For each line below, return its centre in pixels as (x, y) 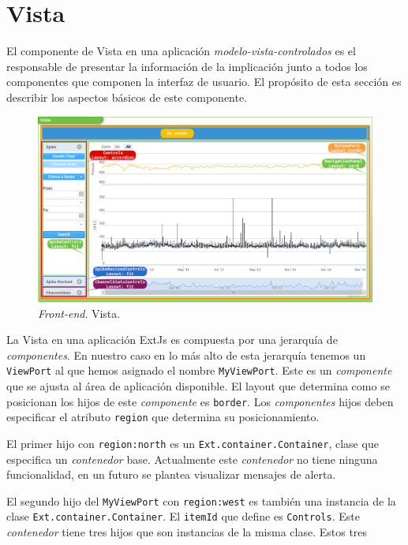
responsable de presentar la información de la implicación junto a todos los (187, 66)
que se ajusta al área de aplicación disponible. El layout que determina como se (198, 385)
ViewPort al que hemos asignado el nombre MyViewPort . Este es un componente (199, 370)
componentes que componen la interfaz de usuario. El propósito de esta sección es (204, 82)
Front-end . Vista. (79, 313)
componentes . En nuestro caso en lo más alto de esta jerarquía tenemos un (186, 355)
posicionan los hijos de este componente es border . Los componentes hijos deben (200, 401)
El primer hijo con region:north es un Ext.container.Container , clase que (193, 443)
